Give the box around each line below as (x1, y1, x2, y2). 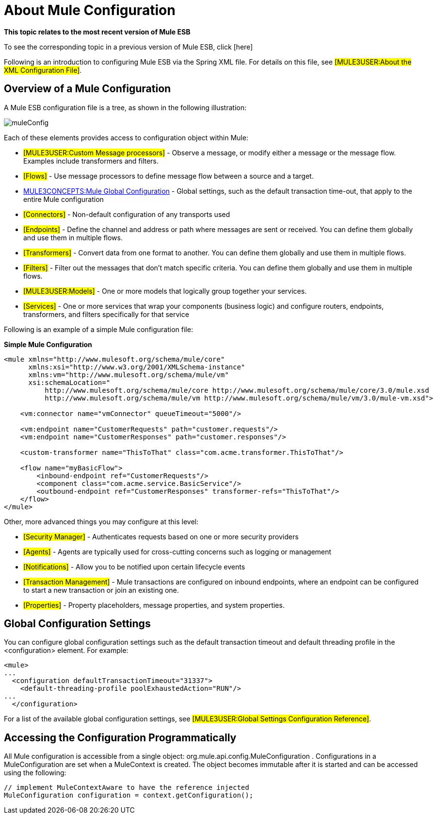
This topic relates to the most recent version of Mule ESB (4, 27, 191, 36)
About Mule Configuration (4, 2, 176, 18)
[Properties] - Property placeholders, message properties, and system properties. (23, 601, 285, 609)
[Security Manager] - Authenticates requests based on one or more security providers (23, 532, 299, 541)
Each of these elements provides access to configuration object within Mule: (4, 133, 248, 142)
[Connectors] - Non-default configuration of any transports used (23, 210, 230, 218)
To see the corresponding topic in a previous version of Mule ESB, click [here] (4, 42, 253, 51)
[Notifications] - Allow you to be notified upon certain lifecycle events (23, 562, 245, 571)
